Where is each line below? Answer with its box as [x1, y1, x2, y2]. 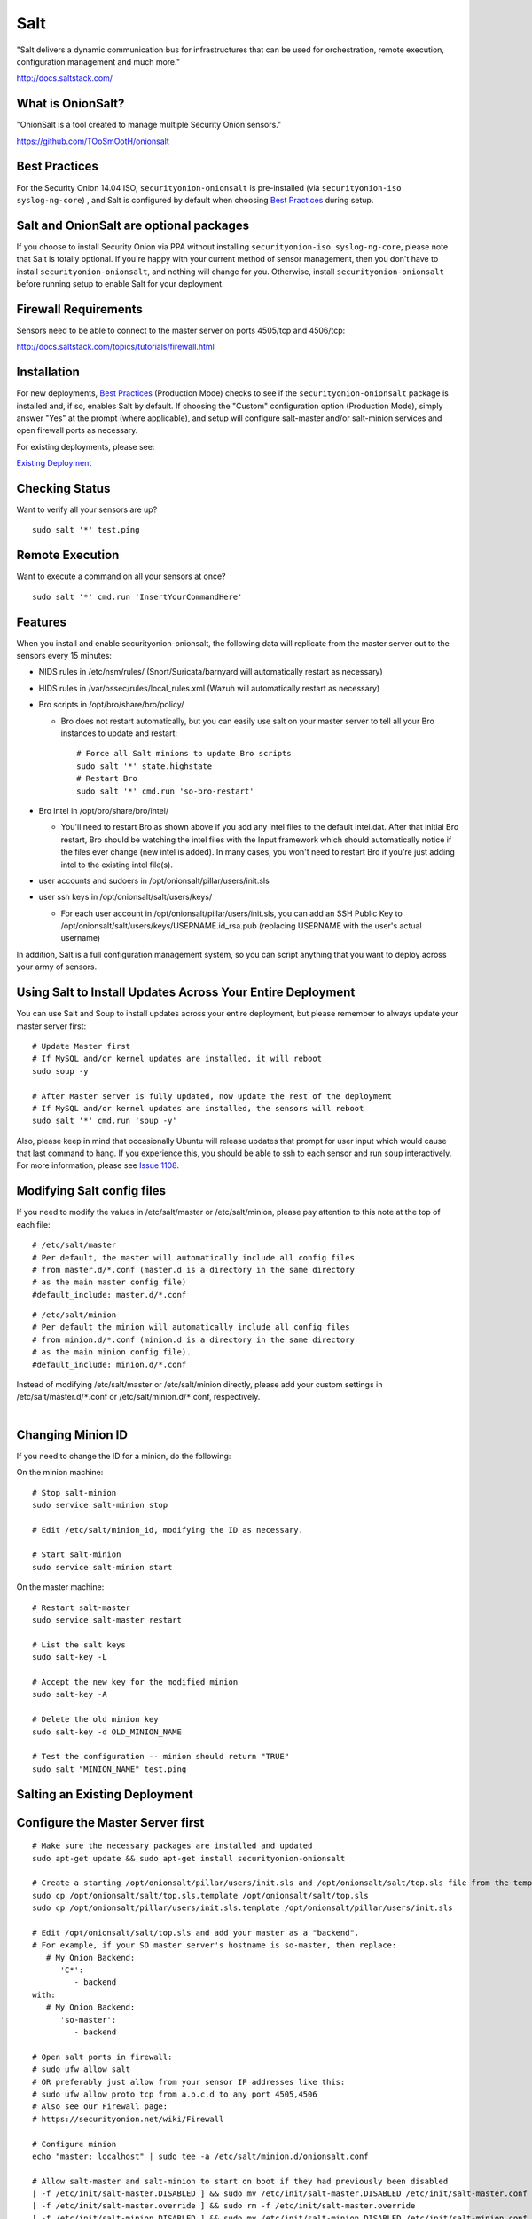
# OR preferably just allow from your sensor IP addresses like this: [32, 2077, 346, 2087]
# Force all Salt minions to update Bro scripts [76, 748, 292, 759]
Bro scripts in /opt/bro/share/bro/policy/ [38, 699, 184, 710]
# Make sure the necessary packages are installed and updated [32, 1841, 313, 1851]
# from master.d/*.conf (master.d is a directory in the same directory [32, 1265, 355, 1275]
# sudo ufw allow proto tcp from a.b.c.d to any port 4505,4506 [32, 2089, 318, 2099]
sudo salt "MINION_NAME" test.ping [32, 1764, 187, 1774]
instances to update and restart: [60, 728, 177, 738]
